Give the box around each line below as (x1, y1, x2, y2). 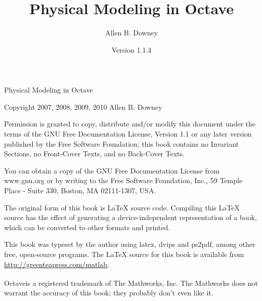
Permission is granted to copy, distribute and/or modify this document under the (4, 118, 256, 129)
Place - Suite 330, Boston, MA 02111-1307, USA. (4, 185, 156, 196)
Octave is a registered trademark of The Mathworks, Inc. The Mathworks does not (4, 277, 258, 288)
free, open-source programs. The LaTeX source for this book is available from (4, 249, 244, 260)
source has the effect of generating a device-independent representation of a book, (4, 212, 257, 223)
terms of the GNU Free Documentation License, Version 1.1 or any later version (4, 128, 252, 139)
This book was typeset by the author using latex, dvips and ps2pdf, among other (4, 239, 255, 249)
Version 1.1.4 (111, 45, 152, 55)
